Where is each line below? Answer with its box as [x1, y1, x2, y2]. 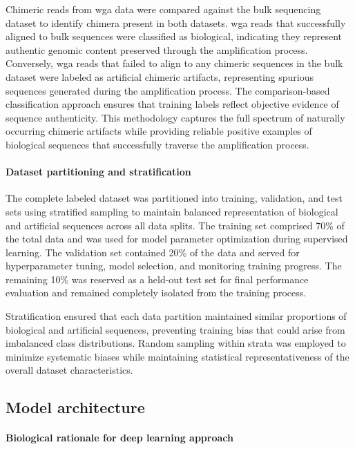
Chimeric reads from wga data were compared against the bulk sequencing [6, 2, 321, 16]
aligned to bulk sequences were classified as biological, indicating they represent [6, 29, 343, 44]
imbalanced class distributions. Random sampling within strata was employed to [6, 336, 346, 350]
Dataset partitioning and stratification [6, 164, 191, 179]
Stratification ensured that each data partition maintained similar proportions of [6, 309, 347, 323]
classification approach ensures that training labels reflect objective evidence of [6, 97, 339, 111]
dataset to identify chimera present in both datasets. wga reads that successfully [6, 15, 346, 30]
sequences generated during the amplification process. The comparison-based [6, 83, 330, 97]
